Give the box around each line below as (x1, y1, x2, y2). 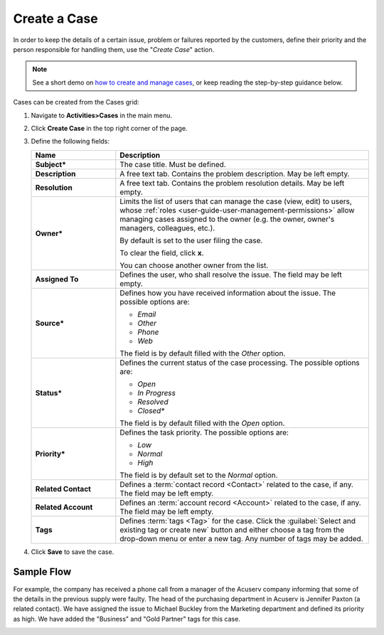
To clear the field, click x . (119, 247, 204, 257)
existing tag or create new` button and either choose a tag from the (119, 525, 345, 535)
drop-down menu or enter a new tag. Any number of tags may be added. (119, 533, 363, 543)
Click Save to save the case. (31, 548, 114, 556)
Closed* (137, 405, 165, 415)
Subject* (35, 159, 67, 169)
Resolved (137, 397, 169, 407)
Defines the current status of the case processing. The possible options (119, 358, 361, 368)
